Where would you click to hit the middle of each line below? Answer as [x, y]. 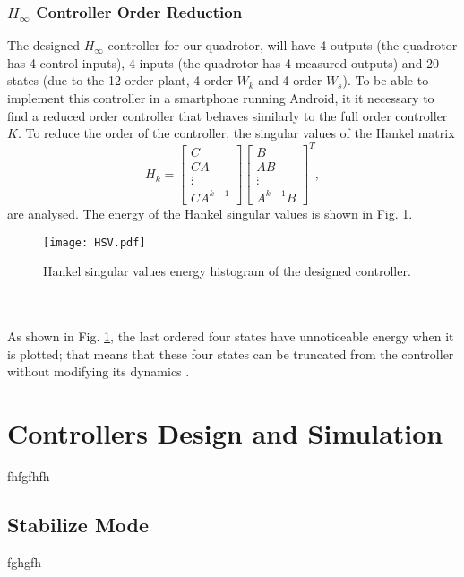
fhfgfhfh [29, 475]
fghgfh [25, 561]
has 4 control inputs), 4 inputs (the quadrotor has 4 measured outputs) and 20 [223, 62]
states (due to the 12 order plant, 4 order [120, 80]
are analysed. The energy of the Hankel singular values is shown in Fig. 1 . [210, 213]
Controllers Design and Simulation [225, 432]
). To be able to [386, 80]
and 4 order [290, 80]
